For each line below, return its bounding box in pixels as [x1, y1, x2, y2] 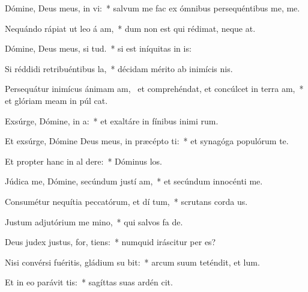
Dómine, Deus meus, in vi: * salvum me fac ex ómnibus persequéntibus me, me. [5, 2, 300, 14]
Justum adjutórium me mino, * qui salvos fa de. [5, 215, 183, 228]
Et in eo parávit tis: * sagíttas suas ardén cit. [5, 276, 173, 288]
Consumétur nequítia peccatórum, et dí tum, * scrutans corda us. [5, 195, 248, 207]
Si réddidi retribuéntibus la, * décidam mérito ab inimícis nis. [5, 62, 233, 75]
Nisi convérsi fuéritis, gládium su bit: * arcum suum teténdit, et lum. [5, 255, 260, 268]
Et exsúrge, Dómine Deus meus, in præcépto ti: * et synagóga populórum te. [5, 135, 289, 147]
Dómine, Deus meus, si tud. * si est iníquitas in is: [5, 42, 192, 55]
